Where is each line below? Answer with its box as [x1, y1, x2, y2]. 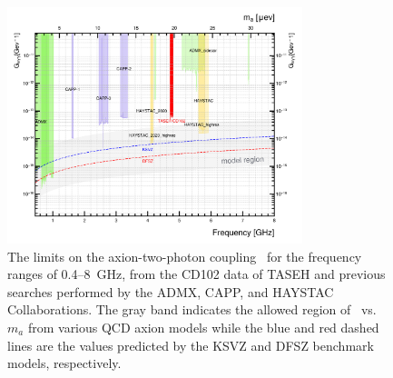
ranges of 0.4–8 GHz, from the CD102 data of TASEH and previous [7, 264, 386, 283]
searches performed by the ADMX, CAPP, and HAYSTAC [7, 282, 334, 301]
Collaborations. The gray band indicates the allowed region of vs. [7, 300, 377, 319]
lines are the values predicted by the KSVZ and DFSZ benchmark [7, 335, 374, 354]
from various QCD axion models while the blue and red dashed [27, 317, 379, 336]
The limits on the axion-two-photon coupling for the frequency [7, 246, 362, 265]
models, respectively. [7, 353, 122, 373]
